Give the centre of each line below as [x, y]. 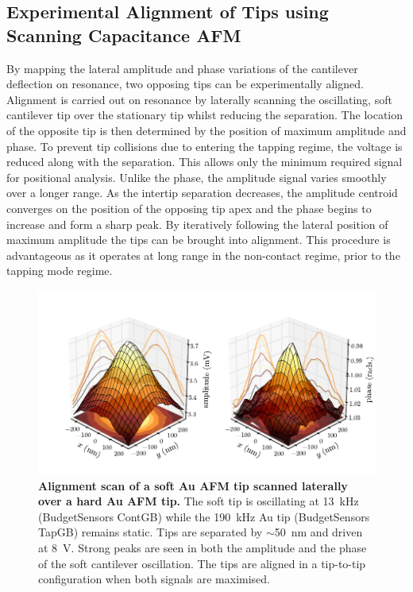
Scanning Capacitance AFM [124, 35]
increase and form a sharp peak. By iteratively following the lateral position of [197, 224]
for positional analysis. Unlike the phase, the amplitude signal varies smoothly [197, 177]
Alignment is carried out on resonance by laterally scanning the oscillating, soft [199, 99]
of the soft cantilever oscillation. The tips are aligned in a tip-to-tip [202, 563]
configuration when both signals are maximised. [154, 579]
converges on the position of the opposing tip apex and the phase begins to [189, 208]
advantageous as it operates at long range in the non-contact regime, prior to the [203, 255]
